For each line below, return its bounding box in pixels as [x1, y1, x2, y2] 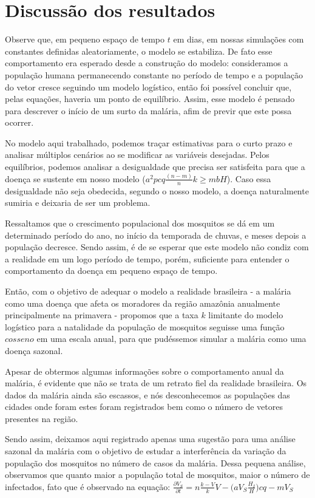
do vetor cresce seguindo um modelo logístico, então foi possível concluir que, [5, 80, 292, 93]
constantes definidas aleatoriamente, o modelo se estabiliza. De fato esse [5, 44, 273, 57]
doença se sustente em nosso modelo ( [5, 172, 146, 185]
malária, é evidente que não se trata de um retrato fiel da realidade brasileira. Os [5, 377, 307, 389]
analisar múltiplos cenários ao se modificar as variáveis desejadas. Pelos [5, 148, 269, 161]
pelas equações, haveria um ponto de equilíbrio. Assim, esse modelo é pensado [5, 92, 295, 105]
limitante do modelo [208, 309, 283, 321]
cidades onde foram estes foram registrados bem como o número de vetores [5, 400, 283, 413]
